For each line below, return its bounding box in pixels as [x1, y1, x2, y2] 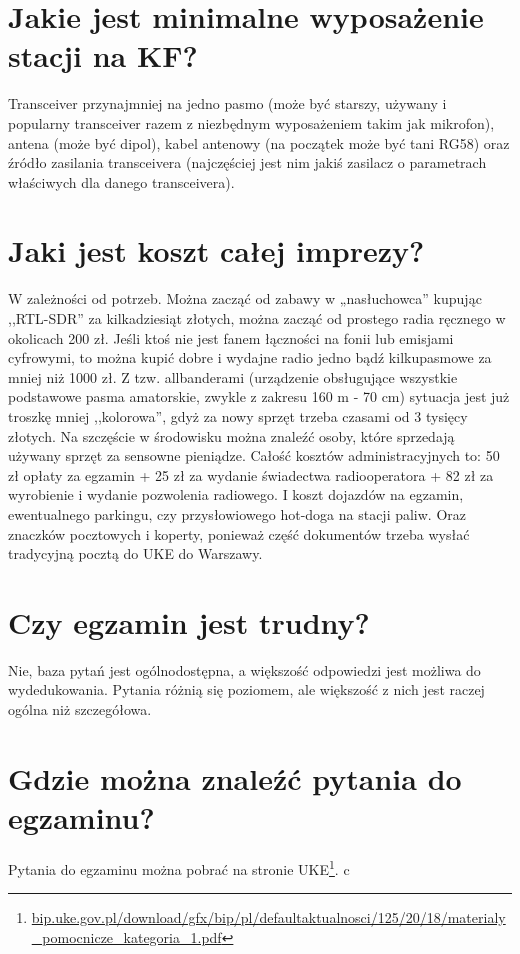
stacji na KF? [8, 35, 198, 76]
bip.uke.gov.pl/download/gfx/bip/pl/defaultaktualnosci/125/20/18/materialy [31, 907, 506, 928]
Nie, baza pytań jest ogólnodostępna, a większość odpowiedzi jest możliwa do [8, 659, 481, 680]
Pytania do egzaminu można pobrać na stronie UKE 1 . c [8, 855, 350, 879]
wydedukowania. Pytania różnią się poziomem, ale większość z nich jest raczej [8, 679, 485, 700]
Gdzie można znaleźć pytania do [8, 757, 462, 798]
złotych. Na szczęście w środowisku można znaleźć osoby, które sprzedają [8, 425, 455, 446]
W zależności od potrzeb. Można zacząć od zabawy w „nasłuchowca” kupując [8, 288, 482, 309]
